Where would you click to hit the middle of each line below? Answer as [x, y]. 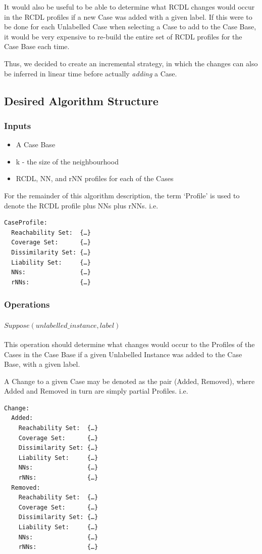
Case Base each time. [37, 46]
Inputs [18, 125]
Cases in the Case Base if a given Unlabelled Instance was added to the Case [123, 354]
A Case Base [36, 144]
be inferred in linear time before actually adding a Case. [91, 73]
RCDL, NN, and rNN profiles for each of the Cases [95, 178]
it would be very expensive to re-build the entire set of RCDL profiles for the [123, 36]
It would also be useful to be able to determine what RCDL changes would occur [129, 7]
